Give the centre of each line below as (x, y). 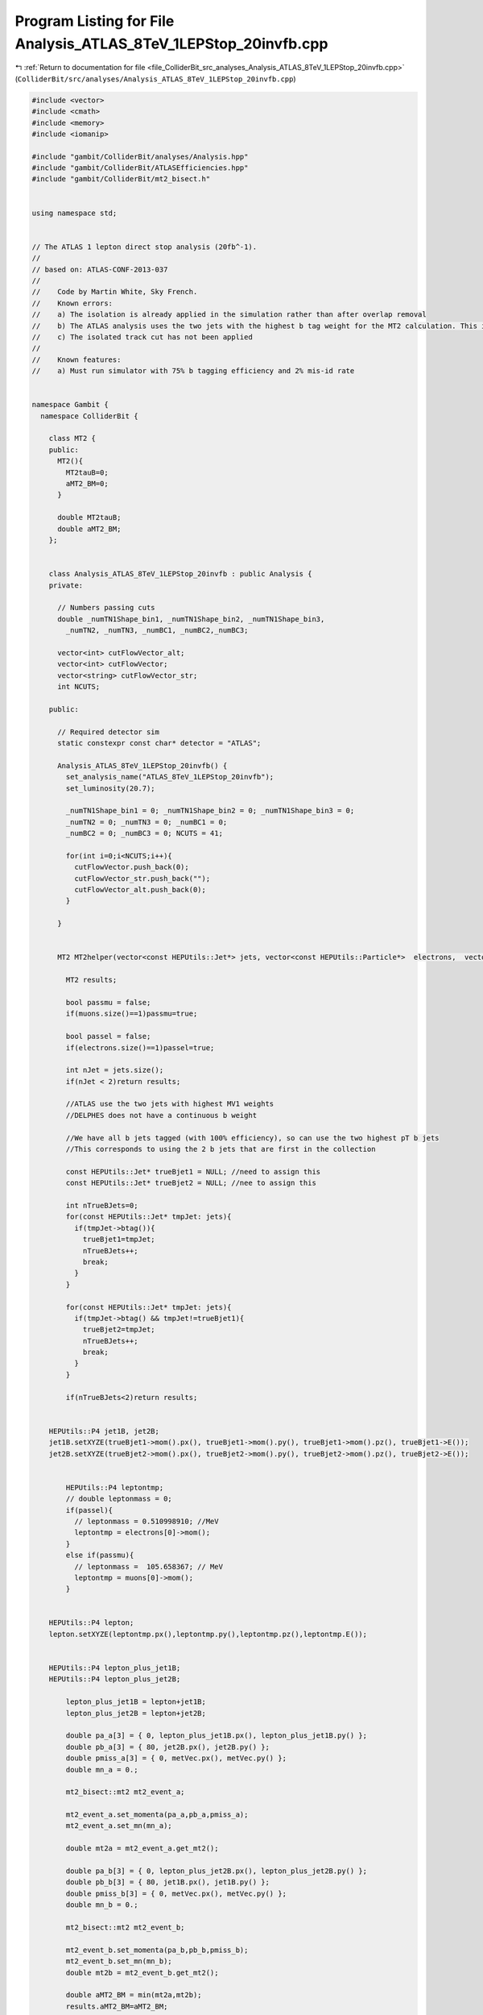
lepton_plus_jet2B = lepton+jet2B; (136, 1713)
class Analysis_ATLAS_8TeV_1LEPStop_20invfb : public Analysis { (180, 574)
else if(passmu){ (100, 1555)
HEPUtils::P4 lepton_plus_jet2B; (115, 1679)
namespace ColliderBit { (89, 416)
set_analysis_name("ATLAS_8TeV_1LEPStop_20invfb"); (170, 777)
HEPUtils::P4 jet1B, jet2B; (104, 1431)
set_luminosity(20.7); (111, 788)
